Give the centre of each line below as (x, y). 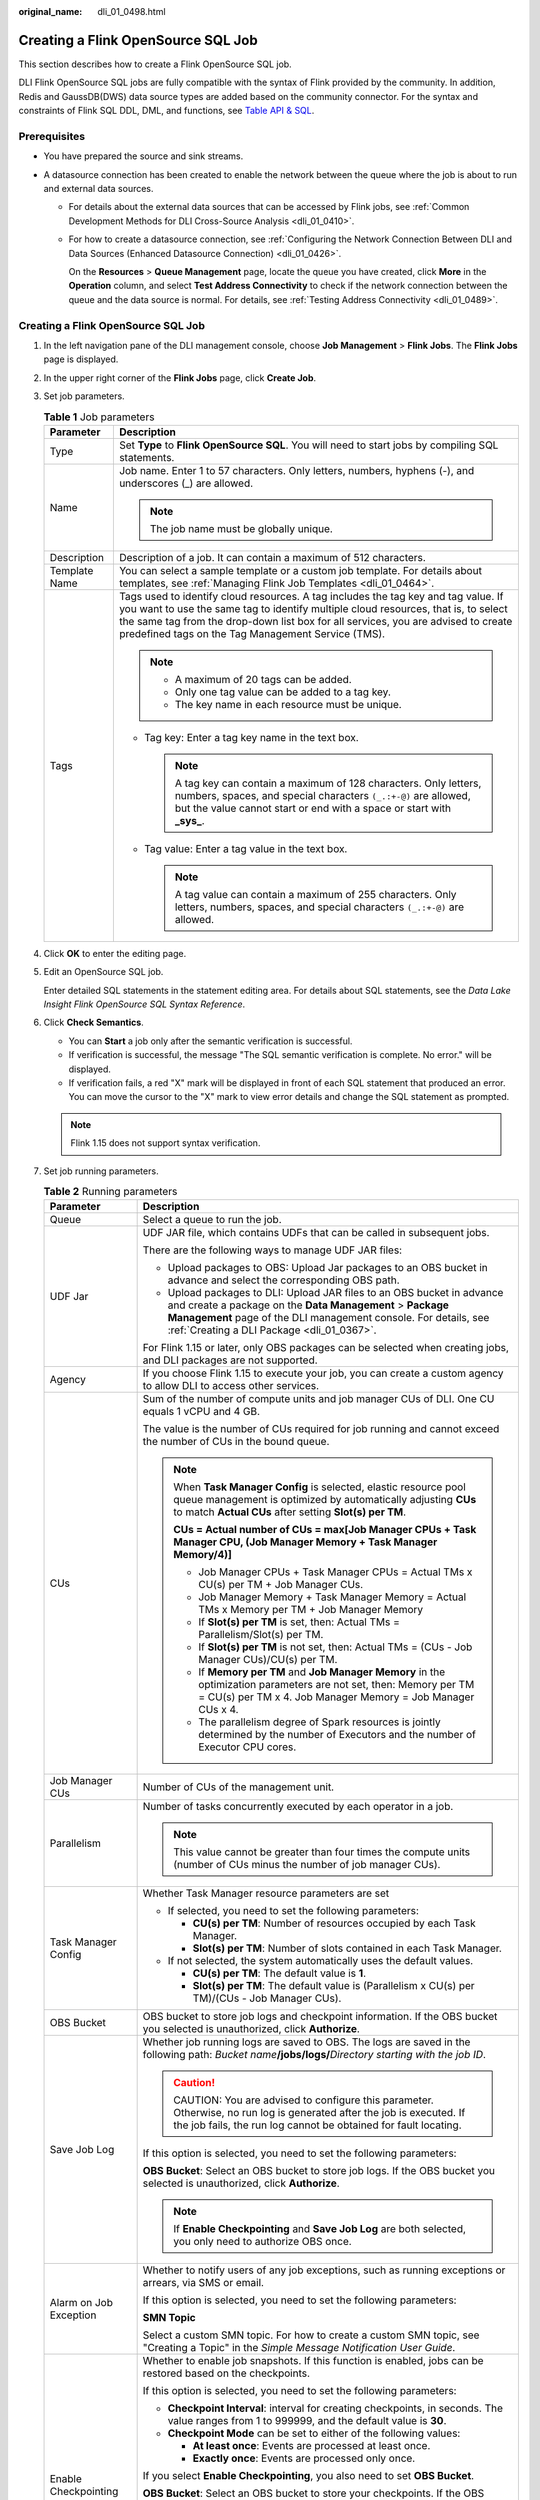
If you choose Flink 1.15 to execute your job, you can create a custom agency (323, 1373)
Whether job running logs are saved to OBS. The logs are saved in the (306, 2042)
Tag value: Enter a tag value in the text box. (245, 848)
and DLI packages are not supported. (230, 1360)
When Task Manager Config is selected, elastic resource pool (320, 1487)
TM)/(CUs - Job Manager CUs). (267, 1998)
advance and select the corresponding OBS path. (283, 1280)
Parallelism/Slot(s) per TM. (261, 1635)
